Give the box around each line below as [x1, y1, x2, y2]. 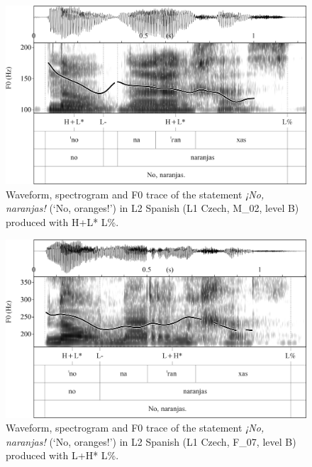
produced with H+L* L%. [6, 214, 119, 229]
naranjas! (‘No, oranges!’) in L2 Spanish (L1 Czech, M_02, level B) [6, 201, 299, 215]
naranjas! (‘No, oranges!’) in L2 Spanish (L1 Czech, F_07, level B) [6, 434, 296, 449]
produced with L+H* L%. [6, 448, 119, 463]
